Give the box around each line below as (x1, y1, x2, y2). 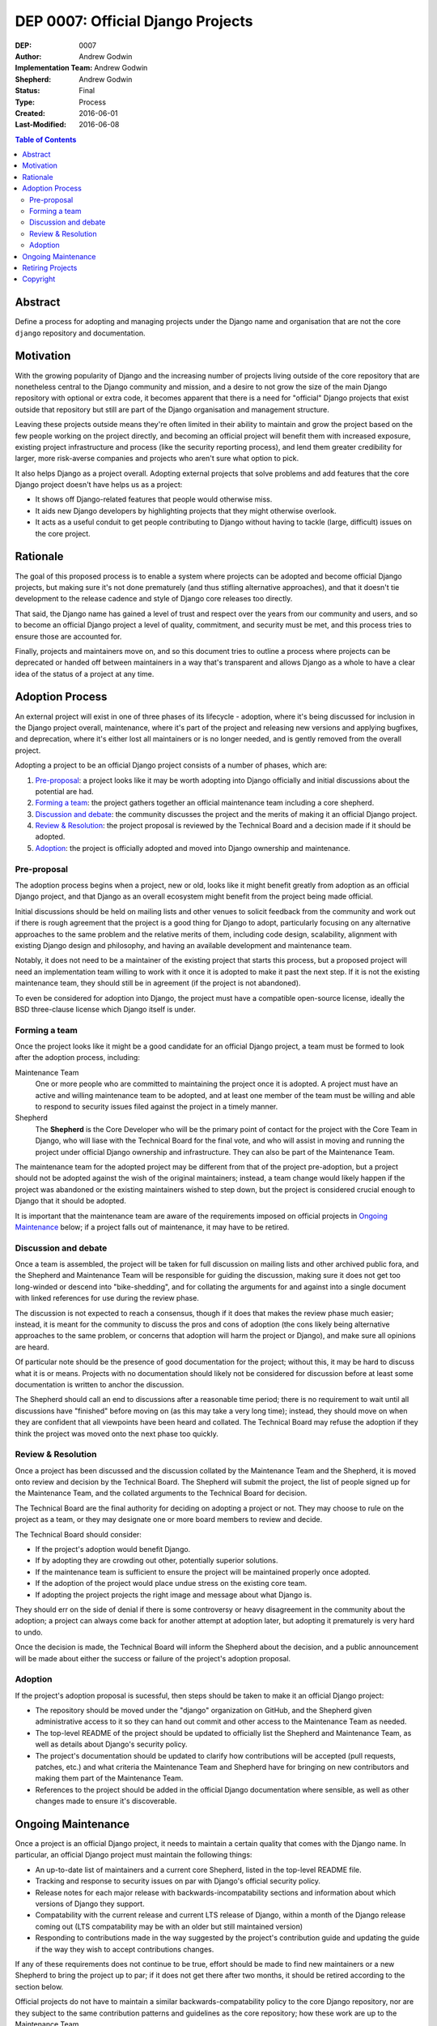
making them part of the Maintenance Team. (35, 1773, 184, 1783)
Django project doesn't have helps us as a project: (15, 480, 183, 489)
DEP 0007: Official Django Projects (15, 12, 253, 30)
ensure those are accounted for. (15, 631, 122, 641)
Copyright (22, 274, 56, 284)
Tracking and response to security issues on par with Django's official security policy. (35, 1876, 321, 1886)
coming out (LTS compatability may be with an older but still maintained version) (35, 1921, 303, 1931)
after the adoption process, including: (15, 1053, 141, 1062)
